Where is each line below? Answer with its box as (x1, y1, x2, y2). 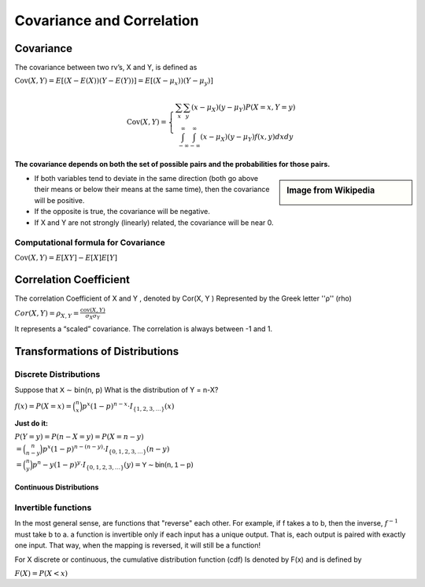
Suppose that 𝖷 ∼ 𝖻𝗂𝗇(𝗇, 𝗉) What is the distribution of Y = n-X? (14, 385, 219, 394)
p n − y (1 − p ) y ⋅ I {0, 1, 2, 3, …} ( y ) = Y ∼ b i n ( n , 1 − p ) (32, 459, 194, 471)
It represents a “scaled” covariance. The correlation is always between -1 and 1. (14, 323, 273, 334)
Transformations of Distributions (14, 345, 179, 358)
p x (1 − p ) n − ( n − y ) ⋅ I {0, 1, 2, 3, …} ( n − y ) (42, 443, 170, 456)
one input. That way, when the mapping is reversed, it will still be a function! (14, 540, 261, 550)
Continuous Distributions (14, 482, 99, 492)
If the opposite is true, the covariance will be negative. (34, 207, 210, 216)
